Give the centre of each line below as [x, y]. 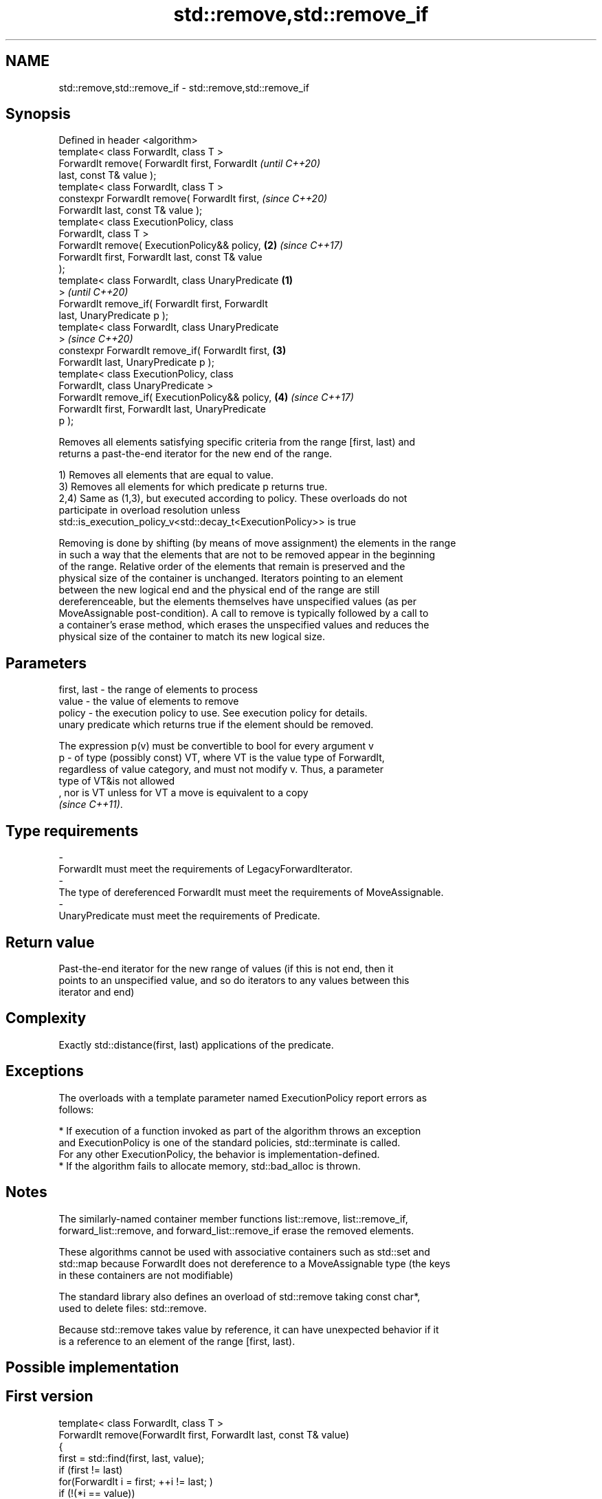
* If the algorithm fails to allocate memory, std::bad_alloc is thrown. [210, 1166]
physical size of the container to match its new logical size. [192, 637]
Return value [50, 942]
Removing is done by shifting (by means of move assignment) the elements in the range [257, 543]
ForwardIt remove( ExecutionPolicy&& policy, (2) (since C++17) [201, 245]
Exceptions [45, 1071]
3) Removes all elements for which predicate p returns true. [193, 487]
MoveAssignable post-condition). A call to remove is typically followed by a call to [244, 613]
